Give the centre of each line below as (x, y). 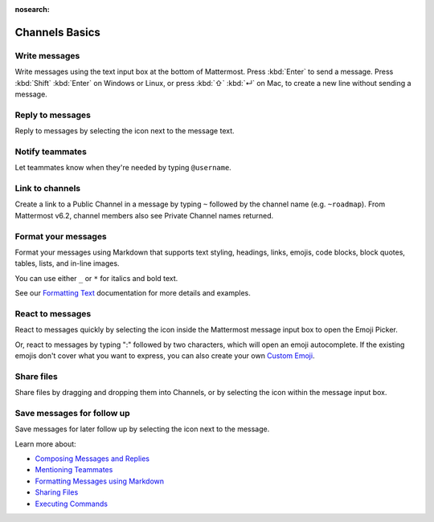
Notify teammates (51, 151)
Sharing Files (57, 492)
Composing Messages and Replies (92, 459)
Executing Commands (72, 504)
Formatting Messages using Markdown (100, 481)
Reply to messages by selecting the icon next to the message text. (125, 131)
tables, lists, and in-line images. (67, 263)
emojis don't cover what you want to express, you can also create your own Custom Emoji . (165, 355)
